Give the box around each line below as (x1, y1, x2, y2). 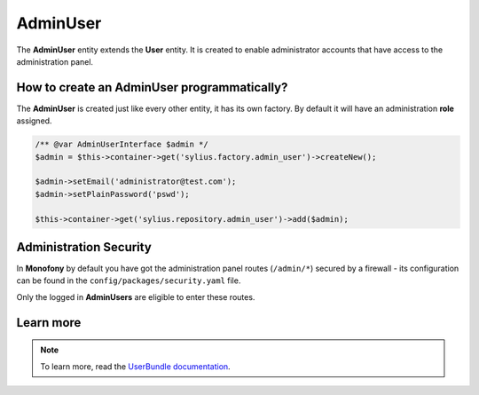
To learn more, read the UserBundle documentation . (40, 360, 231, 372)
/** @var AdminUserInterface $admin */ (35, 139, 208, 150)
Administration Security (16, 240, 153, 255)
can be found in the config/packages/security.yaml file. (16, 275, 241, 286)
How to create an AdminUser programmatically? (16, 80, 288, 95)
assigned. (16, 115, 52, 126)
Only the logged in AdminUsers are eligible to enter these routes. (16, 291, 255, 302)
